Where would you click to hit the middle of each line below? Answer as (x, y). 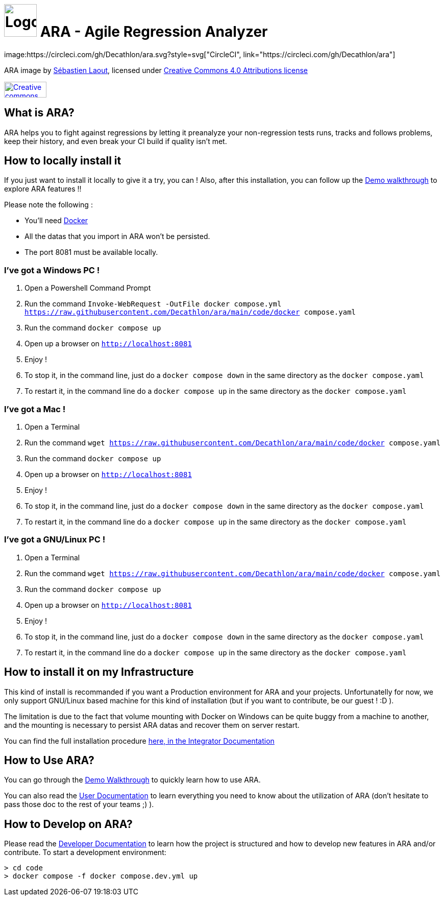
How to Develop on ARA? (68, 824)
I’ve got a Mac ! (35, 409)
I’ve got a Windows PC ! (52, 270)
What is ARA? (39, 113)
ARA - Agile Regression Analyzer (154, 32)
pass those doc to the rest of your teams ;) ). (79, 804)
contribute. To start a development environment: (85, 852)
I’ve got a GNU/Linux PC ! (55, 540)
